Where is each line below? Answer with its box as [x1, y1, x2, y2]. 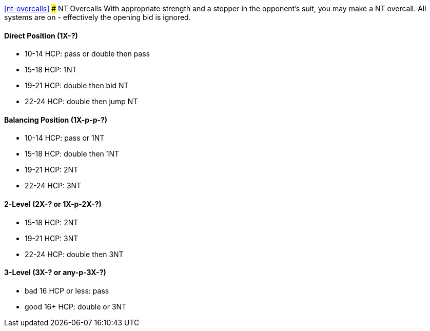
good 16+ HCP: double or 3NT [25, 302, 127, 311]
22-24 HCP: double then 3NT [25, 249, 124, 259]
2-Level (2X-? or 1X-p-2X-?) [4, 200, 102, 209]
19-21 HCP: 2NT [25, 165, 79, 174]
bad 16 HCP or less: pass [25, 286, 109, 295]
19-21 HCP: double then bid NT [25, 81, 129, 90]
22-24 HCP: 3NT [25, 181, 82, 190]
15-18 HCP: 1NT [25, 65, 77, 74]
